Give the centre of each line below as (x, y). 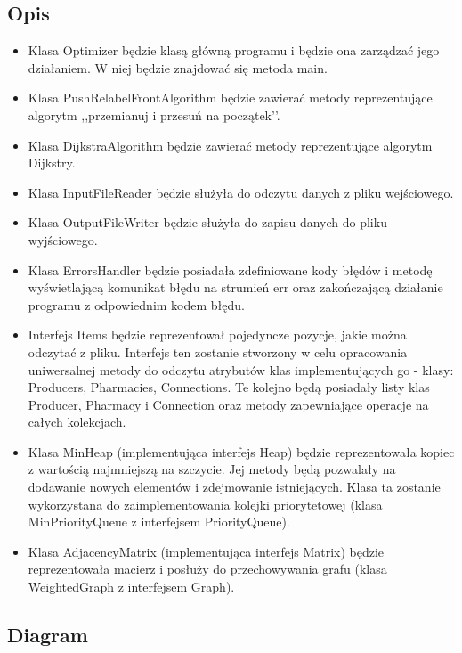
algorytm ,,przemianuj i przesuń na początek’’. (154, 114)
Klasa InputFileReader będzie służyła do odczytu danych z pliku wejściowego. (241, 192)
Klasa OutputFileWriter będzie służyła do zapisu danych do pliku (207, 222)
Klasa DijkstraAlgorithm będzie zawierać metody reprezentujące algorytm (230, 145)
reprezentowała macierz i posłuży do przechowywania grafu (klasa (207, 569)
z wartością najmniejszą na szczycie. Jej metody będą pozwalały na (212, 469)
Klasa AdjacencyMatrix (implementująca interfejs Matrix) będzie (206, 551)
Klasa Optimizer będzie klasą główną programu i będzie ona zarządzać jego (234, 50)
